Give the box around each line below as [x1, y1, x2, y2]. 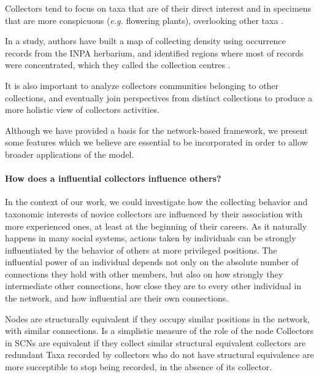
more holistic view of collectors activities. [5, 103, 159, 116]
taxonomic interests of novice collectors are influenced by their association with [5, 207, 303, 220]
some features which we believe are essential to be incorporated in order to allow [5, 136, 308, 149]
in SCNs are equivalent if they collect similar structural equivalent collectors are [5, 336, 306, 349]
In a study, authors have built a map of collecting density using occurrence [5, 34, 286, 47]
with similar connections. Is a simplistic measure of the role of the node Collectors [5, 324, 314, 337]
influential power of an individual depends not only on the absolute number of [5, 255, 299, 268]
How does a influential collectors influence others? [5, 172, 221, 185]
